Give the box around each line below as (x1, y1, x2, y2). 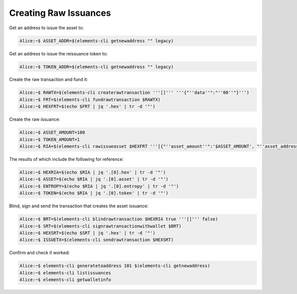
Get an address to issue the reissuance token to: (9, 50, 108, 56)
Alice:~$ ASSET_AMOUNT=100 (19, 130, 85, 136)
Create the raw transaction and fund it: (9, 77, 89, 83)
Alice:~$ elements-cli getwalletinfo (19, 277, 111, 283)
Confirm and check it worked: (9, 250, 70, 256)
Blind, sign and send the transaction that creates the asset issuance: (9, 203, 148, 209)
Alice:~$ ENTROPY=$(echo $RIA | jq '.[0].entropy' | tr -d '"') (19, 183, 179, 189)
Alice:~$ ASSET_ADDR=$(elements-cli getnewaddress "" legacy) (19, 38, 174, 44)
